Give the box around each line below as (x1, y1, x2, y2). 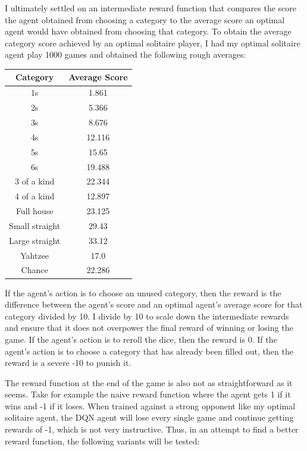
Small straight (9, 219, 61, 231)
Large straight (9, 234, 61, 246)
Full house (15, 205, 54, 217)
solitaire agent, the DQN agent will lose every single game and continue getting (5, 411, 294, 424)
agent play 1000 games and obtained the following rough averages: (5, 48, 246, 61)
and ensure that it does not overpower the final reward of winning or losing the (5, 321, 293, 334)
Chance (21, 264, 48, 276)
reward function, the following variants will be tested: (5, 434, 200, 447)
